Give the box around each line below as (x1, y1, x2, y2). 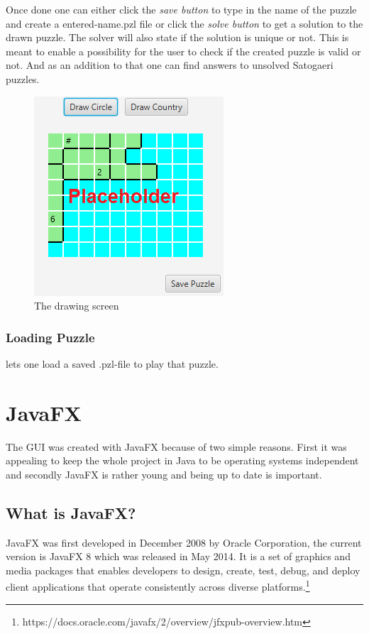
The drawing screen (34, 298, 119, 313)
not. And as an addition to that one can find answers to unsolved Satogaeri (6, 58, 334, 72)
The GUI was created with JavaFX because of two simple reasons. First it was (6, 439, 347, 454)
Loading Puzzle (6, 328, 95, 346)
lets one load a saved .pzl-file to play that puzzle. (6, 356, 219, 371)
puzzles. (6, 71, 40, 86)
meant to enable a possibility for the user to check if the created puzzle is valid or (6, 43, 361, 58)
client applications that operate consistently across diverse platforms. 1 (6, 577, 310, 594)
